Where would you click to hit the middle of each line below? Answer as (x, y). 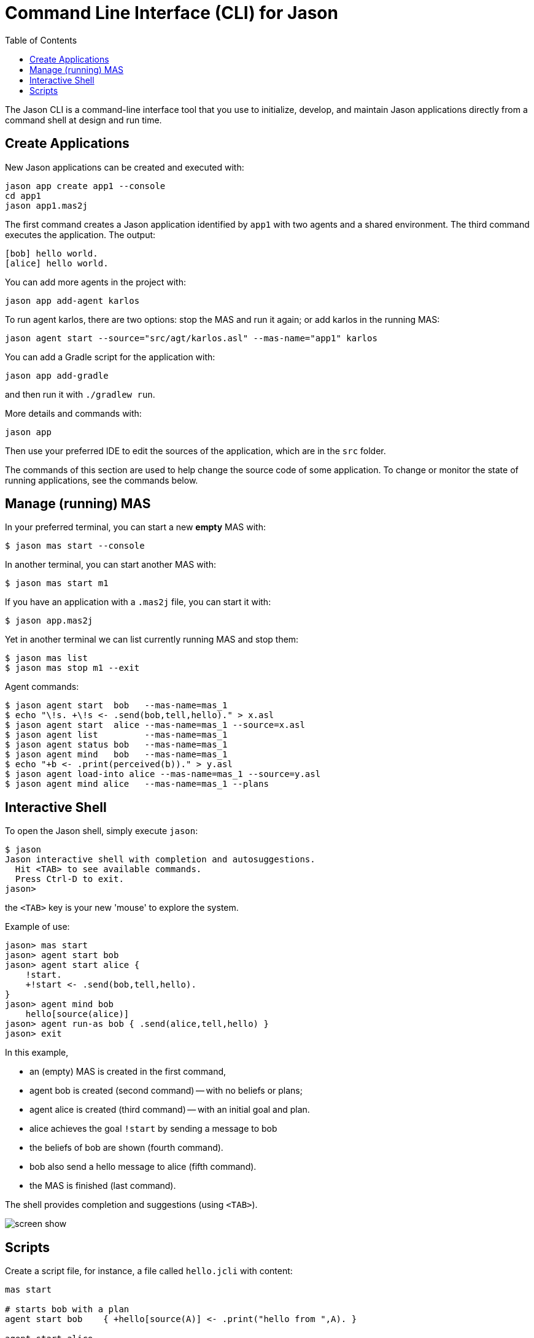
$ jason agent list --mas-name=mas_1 (116, 735)
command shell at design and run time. (83, 120)
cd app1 (23, 195)
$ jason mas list (46, 658)
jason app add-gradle (57, 375)
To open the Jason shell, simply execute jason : (102, 831)
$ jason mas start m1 (57, 583)
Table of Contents (41, 40)
